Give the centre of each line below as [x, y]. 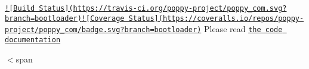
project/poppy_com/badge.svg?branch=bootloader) [103, 30]
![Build [20, 8]
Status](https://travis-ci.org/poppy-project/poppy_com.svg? [163, 8]
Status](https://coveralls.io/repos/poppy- [216, 18]
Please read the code [243, 29]
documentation [33, 40]
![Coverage [103, 18]
